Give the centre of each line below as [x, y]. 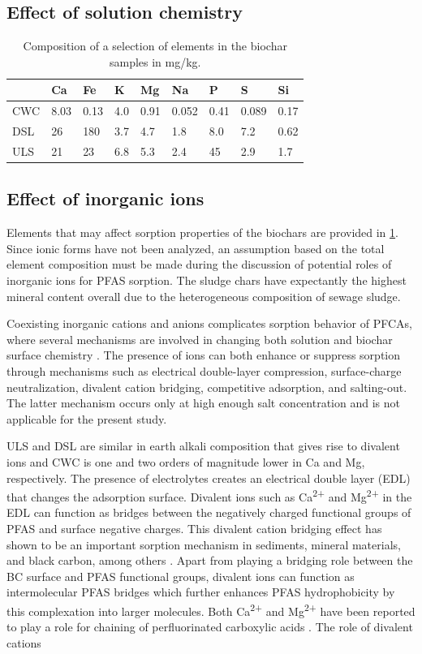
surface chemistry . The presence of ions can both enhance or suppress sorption [204, 355]
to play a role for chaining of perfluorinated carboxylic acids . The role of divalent [210, 627]
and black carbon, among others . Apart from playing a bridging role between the [210, 560]
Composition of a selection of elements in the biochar [155, 46]
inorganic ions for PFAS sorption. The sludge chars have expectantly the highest [207, 280]
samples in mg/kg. [155, 61]
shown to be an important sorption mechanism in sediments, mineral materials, [204, 544]
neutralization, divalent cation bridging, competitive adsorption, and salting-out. [207, 387]
